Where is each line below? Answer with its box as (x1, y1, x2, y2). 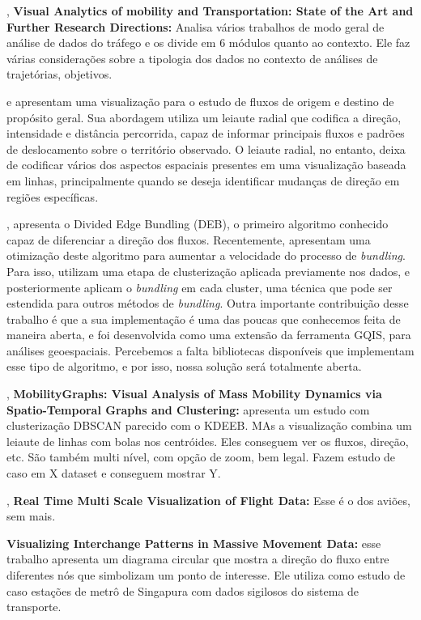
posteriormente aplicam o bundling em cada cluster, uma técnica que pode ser (6, 278, 393, 295)
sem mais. (6, 507, 56, 524)
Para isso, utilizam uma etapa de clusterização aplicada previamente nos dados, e (6, 262, 410, 279)
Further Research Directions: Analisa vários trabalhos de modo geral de (6, 18, 385, 35)
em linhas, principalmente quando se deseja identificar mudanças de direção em (6, 172, 400, 189)
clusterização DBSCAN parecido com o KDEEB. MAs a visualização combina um (6, 417, 412, 434)
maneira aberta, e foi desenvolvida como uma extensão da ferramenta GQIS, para (6, 326, 411, 343)
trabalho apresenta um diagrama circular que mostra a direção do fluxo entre (6, 550, 389, 567)
